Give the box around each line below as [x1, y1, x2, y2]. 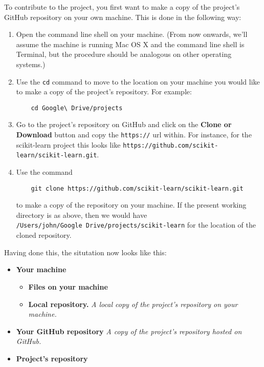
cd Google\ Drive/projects [31, 104, 123, 112]
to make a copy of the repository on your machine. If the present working [16, 199, 247, 210]
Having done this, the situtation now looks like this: [4, 247, 167, 257]
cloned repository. [16, 230, 72, 240]
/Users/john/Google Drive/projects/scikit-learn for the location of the [16, 219, 256, 230]
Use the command [16, 167, 73, 177]
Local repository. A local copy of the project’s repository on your [28, 298, 238, 309]
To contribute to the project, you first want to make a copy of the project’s [4, 2, 240, 12]
